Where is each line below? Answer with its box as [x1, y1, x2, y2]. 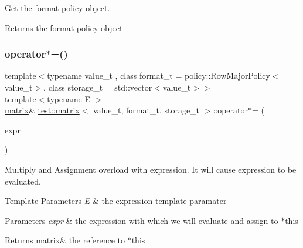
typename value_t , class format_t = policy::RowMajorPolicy [47, 69, 270, 82]
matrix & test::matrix [5, 104, 80, 116]
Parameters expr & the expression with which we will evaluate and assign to [5, 214, 278, 226]
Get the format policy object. [5, 2, 110, 14]
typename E [47, 92, 91, 105]
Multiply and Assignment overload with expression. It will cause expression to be [5, 163, 297, 175]
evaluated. [5, 175, 41, 187]
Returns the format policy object [5, 21, 123, 33]
